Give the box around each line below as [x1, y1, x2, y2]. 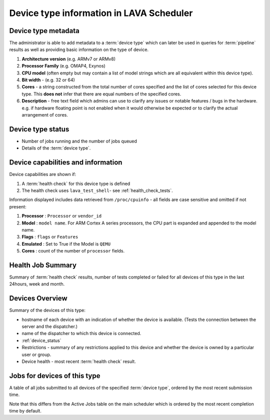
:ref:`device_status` [21, 337, 61, 343]
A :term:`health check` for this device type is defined [21, 180, 130, 186]
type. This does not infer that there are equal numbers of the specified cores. [21, 90, 181, 97]
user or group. [21, 351, 51, 357]
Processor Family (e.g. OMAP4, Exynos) [21, 63, 106, 69]
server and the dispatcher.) [21, 323, 77, 329]
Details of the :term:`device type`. [21, 145, 91, 151]
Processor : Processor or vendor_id [21, 213, 102, 219]
